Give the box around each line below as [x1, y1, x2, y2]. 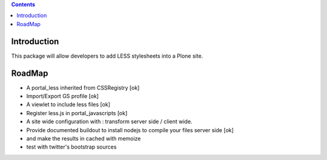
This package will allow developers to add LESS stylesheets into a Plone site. [11, 52, 203, 59]
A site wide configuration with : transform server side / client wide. [26, 118, 193, 125]
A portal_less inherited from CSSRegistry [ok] [26, 84, 140, 91]
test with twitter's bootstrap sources [26, 143, 117, 151]
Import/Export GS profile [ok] [26, 92, 99, 99]
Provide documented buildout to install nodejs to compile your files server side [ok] [26, 126, 234, 133]
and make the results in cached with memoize [26, 135, 141, 142]
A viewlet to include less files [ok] [26, 101, 110, 108]
